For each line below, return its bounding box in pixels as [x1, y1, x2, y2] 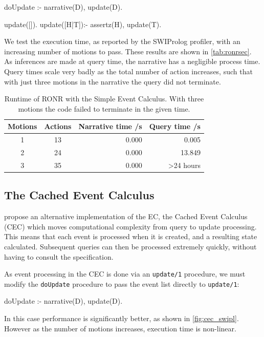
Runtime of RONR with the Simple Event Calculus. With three [4, 93, 204, 104]
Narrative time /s [78, 121, 142, 132]
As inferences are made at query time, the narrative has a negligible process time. [4, 56, 260, 67]
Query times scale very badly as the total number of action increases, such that [4, 66, 253, 76]
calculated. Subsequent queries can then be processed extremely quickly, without [4, 241, 257, 251]
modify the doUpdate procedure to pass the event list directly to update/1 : [4, 278, 239, 289]
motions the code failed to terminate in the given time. [18, 103, 190, 114]
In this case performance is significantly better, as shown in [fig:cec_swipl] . [4, 313, 239, 324]
